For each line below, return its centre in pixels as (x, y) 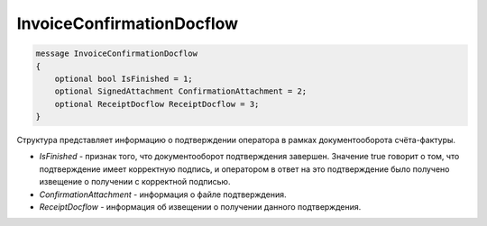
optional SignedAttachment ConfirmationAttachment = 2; (181, 91)
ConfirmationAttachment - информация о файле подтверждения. (163, 194)
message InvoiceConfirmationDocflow (117, 54)
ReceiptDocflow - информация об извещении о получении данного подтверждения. (200, 207)
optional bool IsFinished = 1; (124, 78)
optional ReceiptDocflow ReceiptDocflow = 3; (157, 104)
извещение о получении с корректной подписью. (135, 182)
